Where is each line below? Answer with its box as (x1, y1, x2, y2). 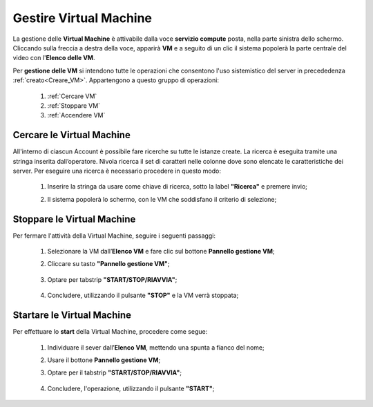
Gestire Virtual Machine (12, 10, 152, 26)
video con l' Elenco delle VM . (12, 54, 95, 62)
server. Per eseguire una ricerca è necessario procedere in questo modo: (12, 167, 221, 175)
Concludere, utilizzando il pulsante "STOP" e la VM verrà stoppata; (47, 291, 239, 300)
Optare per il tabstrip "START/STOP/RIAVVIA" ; (47, 368, 182, 377)
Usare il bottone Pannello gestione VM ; (47, 356, 161, 364)
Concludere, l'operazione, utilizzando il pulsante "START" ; (47, 384, 215, 392)
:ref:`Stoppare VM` (47, 101, 100, 110)
